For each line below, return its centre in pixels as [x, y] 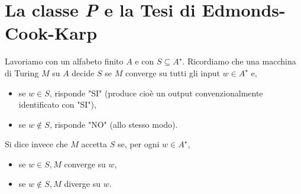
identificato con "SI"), [57, 104]
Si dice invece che [36, 144]
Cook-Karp [51, 33]
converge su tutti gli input [172, 72]
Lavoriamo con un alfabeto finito [64, 61]
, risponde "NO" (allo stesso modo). [114, 124]
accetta [94, 144]
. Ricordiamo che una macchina [239, 61]
